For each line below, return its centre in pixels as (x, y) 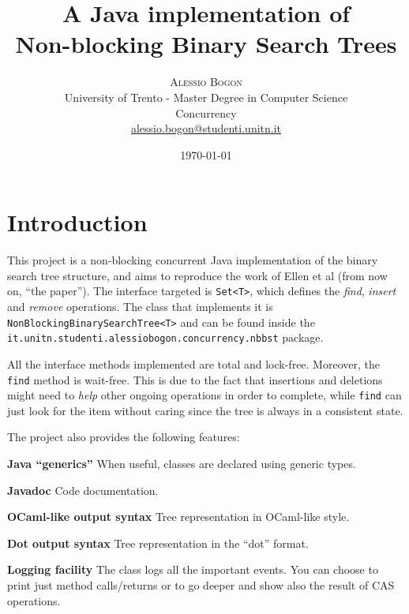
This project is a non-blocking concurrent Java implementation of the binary (193, 260)
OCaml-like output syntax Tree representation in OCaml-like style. (178, 517)
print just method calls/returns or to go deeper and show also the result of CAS (201, 585)
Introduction (77, 222)
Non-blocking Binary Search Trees (206, 44)
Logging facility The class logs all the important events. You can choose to (193, 569)
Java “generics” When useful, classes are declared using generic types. (182, 464)
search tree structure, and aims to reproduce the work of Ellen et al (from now (197, 275)
